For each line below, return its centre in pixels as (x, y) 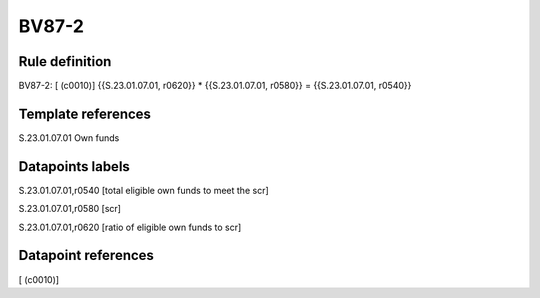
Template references (85, 113)
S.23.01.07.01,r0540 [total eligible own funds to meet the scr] (143, 190)
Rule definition (65, 61)
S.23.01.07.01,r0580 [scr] (70, 209)
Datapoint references (86, 255)
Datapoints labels (74, 166)
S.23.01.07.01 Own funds (69, 137)
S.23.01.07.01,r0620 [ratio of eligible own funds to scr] (130, 227)
